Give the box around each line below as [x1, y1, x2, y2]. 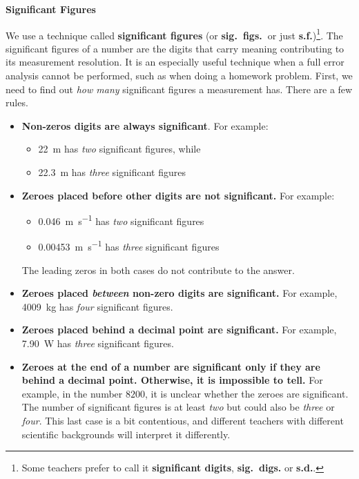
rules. [6, 95, 28, 110]
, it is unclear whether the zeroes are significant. [144, 386, 349, 400]
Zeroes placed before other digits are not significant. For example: [21, 188, 335, 202]
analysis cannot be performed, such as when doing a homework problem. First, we [6, 68, 353, 83]
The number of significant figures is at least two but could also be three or [21, 400, 335, 414]
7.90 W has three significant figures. [21, 336, 174, 351]
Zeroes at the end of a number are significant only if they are [21, 359, 320, 373]
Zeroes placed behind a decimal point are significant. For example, [21, 322, 337, 337]
